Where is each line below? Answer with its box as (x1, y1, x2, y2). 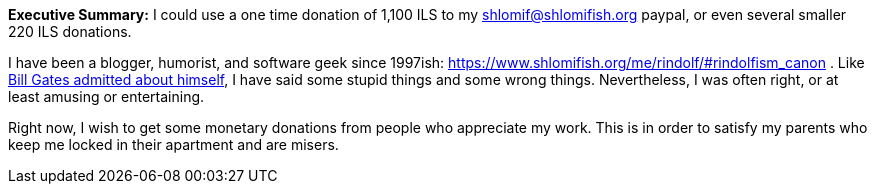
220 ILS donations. (8, 23, 132, 40)
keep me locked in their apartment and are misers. (8, 136, 339, 153)
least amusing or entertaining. (8, 88, 205, 105)
